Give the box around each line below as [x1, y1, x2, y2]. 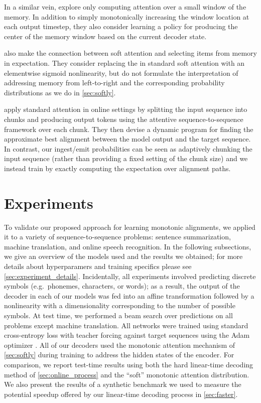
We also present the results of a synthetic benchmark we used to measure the [4, 379, 241, 389]
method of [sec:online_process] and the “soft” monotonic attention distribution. [4, 369, 249, 379]
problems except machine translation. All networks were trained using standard [4, 320, 248, 330]
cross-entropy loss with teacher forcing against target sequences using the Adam [4, 330, 250, 340]
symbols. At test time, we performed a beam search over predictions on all [4, 310, 233, 320]
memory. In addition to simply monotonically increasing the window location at [4, 11, 249, 22]
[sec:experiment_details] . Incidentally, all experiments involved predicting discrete [4, 271, 256, 281]
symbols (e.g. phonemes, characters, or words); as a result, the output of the [4, 281, 240, 291]
